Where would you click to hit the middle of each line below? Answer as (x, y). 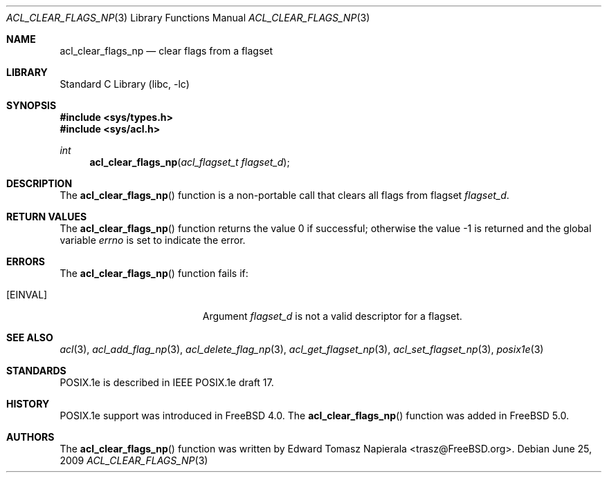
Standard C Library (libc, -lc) (125, 84)
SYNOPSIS (31, 105)
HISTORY (28, 404)
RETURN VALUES (47, 217)
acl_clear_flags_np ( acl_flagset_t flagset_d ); (190, 162)
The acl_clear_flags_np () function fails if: (154, 273)
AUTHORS (30, 437)
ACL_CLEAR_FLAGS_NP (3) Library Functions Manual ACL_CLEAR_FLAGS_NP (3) (188, 18)
